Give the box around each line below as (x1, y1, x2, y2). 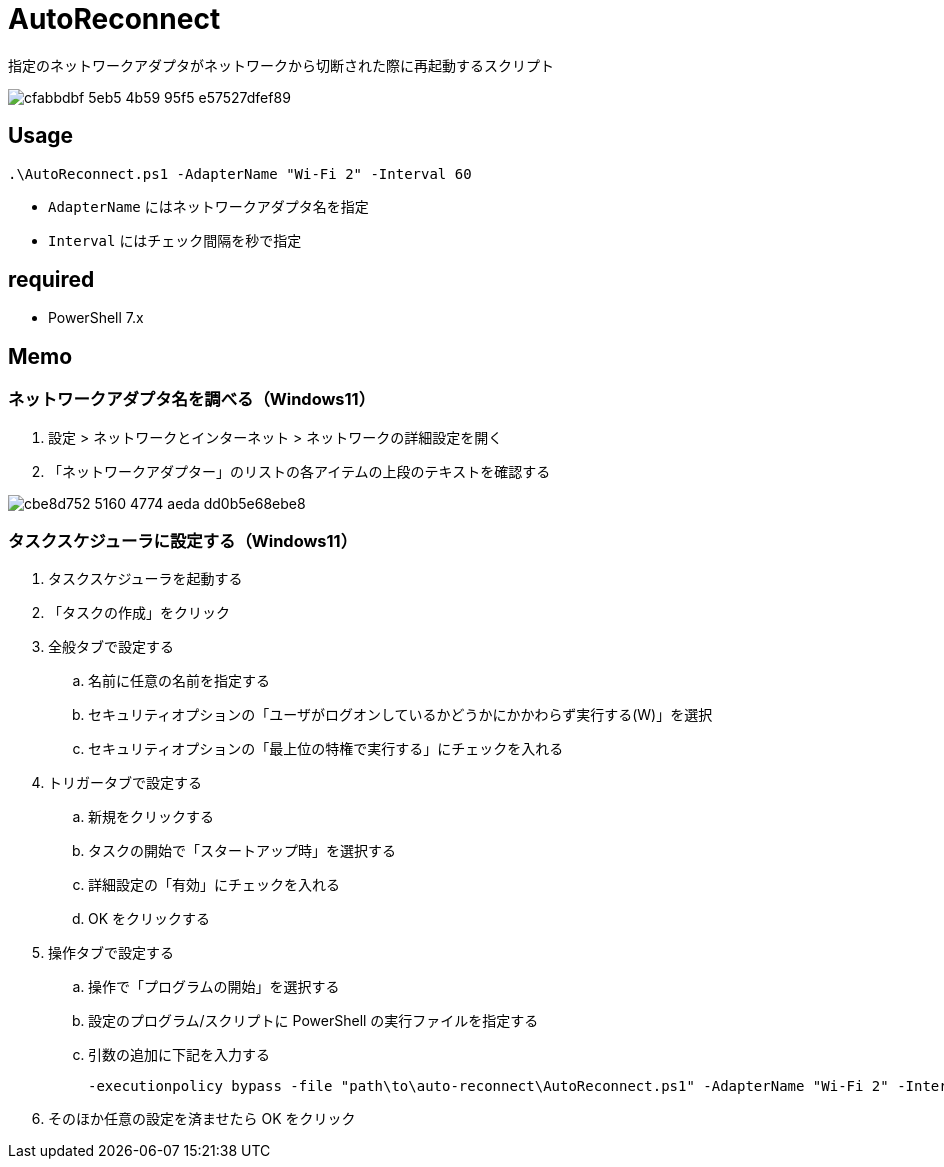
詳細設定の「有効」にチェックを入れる (88, 876, 340, 894)
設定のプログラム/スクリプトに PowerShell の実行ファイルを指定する (88, 1012, 539, 1030)
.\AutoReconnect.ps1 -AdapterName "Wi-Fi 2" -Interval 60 (8, 165, 472, 182)
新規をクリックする (88, 808, 214, 826)
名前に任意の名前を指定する (88, 672, 270, 690)
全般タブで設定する (48, 638, 174, 656)
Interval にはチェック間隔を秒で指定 (48, 231, 302, 249)
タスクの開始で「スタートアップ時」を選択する (88, 842, 396, 860)
